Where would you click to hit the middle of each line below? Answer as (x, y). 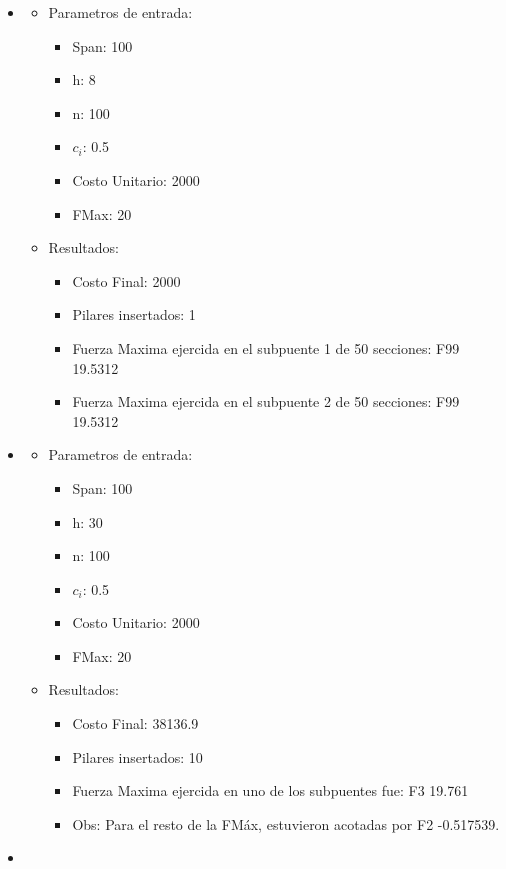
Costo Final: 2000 (126, 280)
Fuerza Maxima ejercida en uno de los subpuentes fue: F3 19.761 (270, 790)
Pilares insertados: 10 (137, 756)
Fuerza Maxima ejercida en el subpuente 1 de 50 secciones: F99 (266, 347)
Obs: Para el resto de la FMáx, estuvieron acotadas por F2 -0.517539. (286, 823)
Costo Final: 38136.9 (135, 723)
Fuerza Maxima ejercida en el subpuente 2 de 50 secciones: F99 (266, 401)
